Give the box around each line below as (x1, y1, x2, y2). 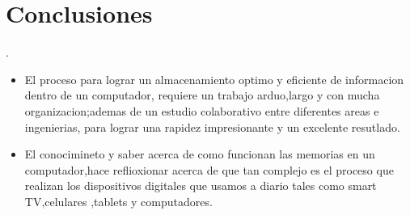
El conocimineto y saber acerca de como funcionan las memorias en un (24, 145, 375, 162)
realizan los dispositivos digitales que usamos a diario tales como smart (24, 177, 377, 194)
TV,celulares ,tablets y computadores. (24, 192, 213, 209)
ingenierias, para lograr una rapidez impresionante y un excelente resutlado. (24, 118, 400, 135)
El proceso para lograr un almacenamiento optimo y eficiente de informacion (24, 70, 404, 87)
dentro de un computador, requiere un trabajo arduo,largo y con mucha (24, 86, 380, 103)
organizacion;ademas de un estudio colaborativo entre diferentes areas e (24, 102, 379, 119)
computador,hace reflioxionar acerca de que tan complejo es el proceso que (24, 161, 394, 178)
